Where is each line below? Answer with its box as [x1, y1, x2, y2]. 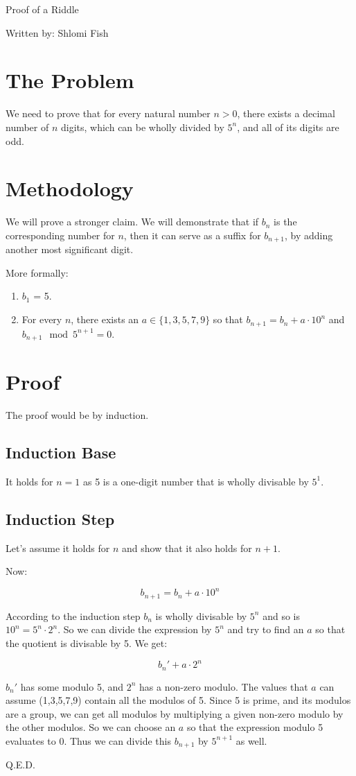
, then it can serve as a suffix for [123, 227, 261, 242]
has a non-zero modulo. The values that [139, 679, 308, 693]
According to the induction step [6, 608, 141, 623]
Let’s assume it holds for [6, 540, 110, 555]
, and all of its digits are [237, 119, 339, 134]
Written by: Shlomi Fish [6, 25, 109, 40]
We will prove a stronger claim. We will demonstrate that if [6, 214, 259, 229]
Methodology [6, 174, 134, 202]
